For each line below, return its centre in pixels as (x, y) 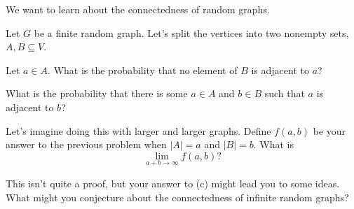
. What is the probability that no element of (143, 70)
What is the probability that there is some (97, 93)
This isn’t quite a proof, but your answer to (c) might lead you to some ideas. (173, 183)
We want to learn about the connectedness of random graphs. (138, 9)
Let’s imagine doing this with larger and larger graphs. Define (138, 130)
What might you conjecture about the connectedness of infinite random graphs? (177, 197)
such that (285, 93)
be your (329, 130)
